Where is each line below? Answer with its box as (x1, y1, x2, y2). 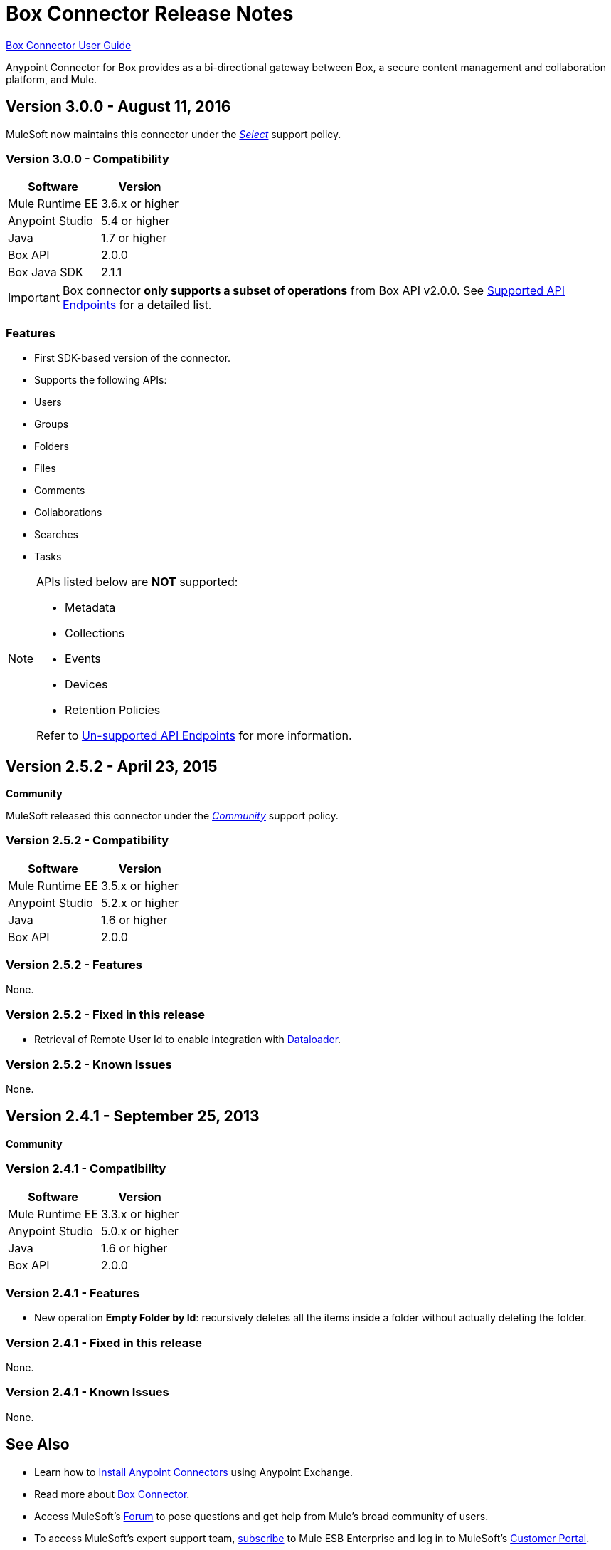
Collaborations (34, 506, 102, 519)
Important (8, 290, 60, 305)
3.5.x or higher (101, 878, 179, 893)
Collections (65, 626, 125, 641)
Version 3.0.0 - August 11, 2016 (6, 98, 231, 116)
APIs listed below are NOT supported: (36, 575, 238, 590)
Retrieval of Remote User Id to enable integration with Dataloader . (34, 1033, 341, 1046)
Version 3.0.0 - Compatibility (6, 151, 169, 166)
